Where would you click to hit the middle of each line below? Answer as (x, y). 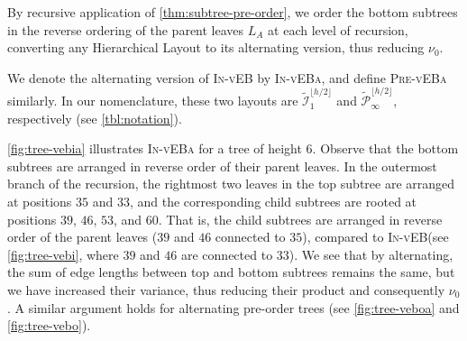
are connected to (227, 254)
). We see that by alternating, (371, 254)
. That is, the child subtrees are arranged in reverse (300, 219)
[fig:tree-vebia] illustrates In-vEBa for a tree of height (155, 148)
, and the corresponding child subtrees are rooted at (273, 202)
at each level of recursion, (338, 29)
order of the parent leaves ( (82, 237)
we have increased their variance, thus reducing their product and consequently (226, 290)
